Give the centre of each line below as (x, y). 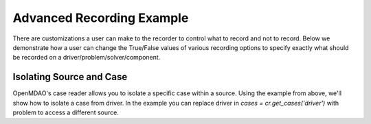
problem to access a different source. (66, 112)
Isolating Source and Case (70, 77)
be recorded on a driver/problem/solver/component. (87, 58)
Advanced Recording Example (101, 18)
